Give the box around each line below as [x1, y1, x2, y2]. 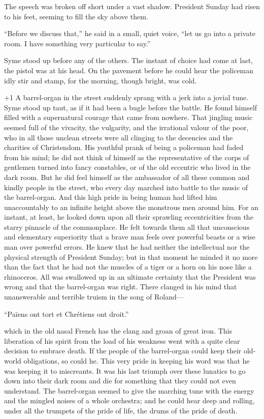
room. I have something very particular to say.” [4, 38, 151, 48]
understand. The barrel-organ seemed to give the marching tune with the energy [4, 385, 254, 396]
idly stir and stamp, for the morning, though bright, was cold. [4, 75, 197, 85]
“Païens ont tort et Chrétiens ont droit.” [4, 308, 129, 319]
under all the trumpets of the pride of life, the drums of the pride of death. [4, 405, 238, 415]
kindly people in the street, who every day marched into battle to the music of [4, 182, 248, 192]
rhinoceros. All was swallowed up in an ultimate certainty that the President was [4, 271, 256, 282]
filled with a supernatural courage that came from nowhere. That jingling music [4, 112, 253, 123]
